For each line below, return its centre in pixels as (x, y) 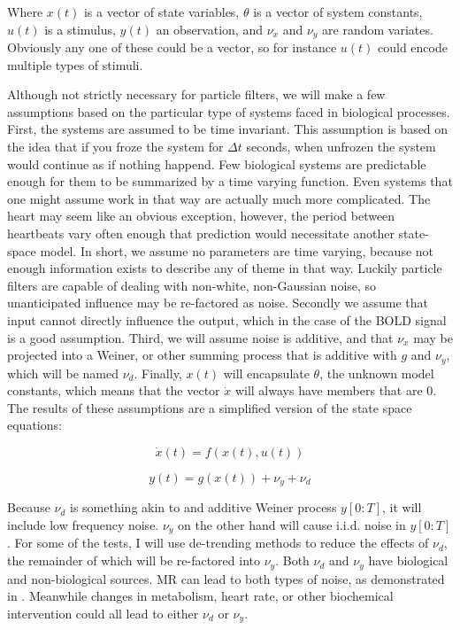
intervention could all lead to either (103, 613)
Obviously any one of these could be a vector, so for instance (172, 47)
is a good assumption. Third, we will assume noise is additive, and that (200, 337)
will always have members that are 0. (336, 390)
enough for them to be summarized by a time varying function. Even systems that (230, 181)
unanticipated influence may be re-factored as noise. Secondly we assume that (218, 303)
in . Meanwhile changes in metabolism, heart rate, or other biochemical (200, 596)
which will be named (63, 373)
